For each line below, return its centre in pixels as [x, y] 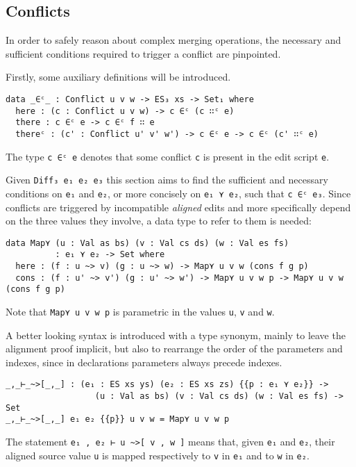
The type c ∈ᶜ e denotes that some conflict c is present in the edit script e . [168, 156]
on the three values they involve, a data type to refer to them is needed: [159, 221]
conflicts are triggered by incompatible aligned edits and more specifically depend [178, 207]
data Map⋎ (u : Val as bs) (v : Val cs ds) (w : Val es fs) [147, 243]
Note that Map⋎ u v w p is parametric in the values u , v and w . [140, 312]
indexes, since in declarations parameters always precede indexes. [144, 362]
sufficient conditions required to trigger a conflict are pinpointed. [143, 53]
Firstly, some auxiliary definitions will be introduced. [118, 77]
